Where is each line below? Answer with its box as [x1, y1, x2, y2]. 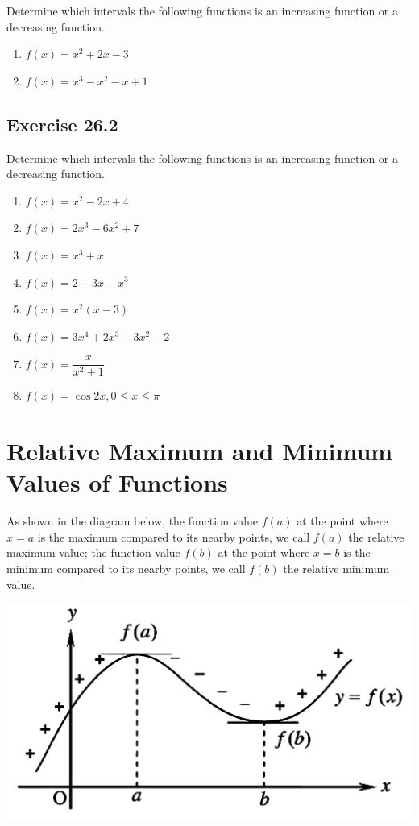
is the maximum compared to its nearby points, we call [37, 528, 310, 545]
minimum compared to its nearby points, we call [6, 560, 246, 577]
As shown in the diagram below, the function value [6, 513, 259, 529]
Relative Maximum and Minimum [6, 434, 393, 467]
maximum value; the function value [6, 544, 180, 561]
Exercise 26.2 [6, 111, 118, 136]
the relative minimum [283, 560, 390, 577]
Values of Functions [6, 466, 228, 499]
